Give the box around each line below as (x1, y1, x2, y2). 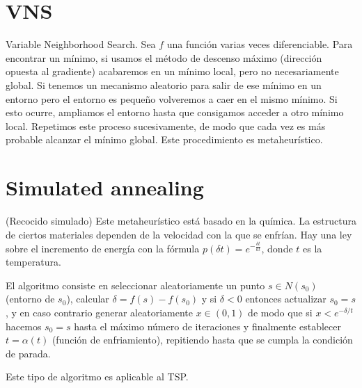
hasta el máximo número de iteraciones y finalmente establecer (74, 318, 341, 333)
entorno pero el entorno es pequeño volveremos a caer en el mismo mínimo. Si (6, 91, 338, 106)
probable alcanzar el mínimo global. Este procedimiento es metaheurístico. (6, 132, 323, 147)
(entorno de (6, 291, 55, 306)
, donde (261, 241, 293, 255)
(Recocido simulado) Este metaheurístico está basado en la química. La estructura (6, 213, 356, 227)
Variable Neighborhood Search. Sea (6, 37, 156, 51)
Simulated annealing (6, 173, 204, 202)
